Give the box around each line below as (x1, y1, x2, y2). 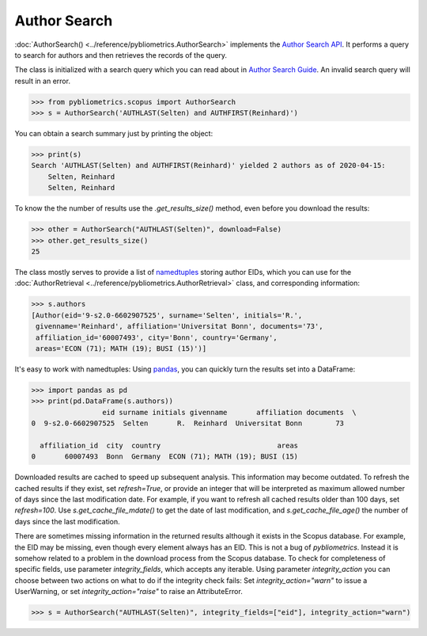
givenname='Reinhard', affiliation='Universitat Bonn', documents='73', (36, 322, 323, 331)
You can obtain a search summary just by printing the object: (14, 129, 213, 139)
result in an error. (14, 76, 71, 86)
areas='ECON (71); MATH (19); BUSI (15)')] (36, 344, 207, 352)
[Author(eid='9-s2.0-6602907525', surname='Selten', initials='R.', (31, 310, 303, 320)
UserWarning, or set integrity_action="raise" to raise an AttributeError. (14, 587, 243, 596)
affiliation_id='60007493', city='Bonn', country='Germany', (36, 333, 278, 342)
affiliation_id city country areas (40, 440, 299, 450)
